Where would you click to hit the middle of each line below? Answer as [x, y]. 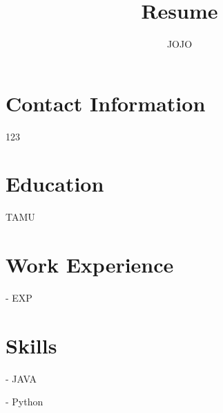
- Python [25, 402]
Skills [31, 345]
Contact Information [106, 103]
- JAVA [21, 378]
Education [55, 184]
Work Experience [90, 265]
